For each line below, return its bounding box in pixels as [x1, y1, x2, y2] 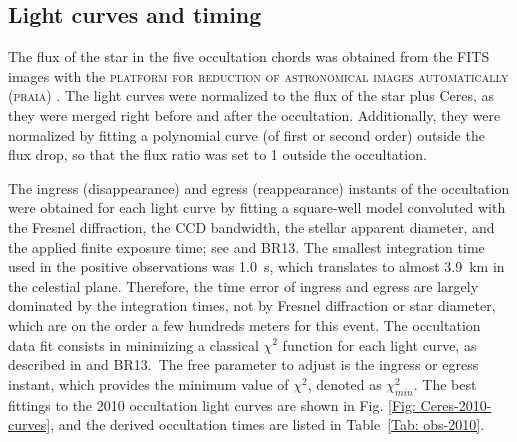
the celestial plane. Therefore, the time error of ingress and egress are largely [8, 275, 479, 296]
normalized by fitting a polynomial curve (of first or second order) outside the [8, 124, 485, 145]
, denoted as [307, 373, 382, 394]
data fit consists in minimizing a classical [8, 334, 259, 355]
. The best [413, 373, 477, 394]
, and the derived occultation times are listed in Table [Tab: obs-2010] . [50, 414, 485, 435]
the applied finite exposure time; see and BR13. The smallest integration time [8, 236, 485, 257]
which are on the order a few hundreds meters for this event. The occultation [8, 314, 481, 335]
